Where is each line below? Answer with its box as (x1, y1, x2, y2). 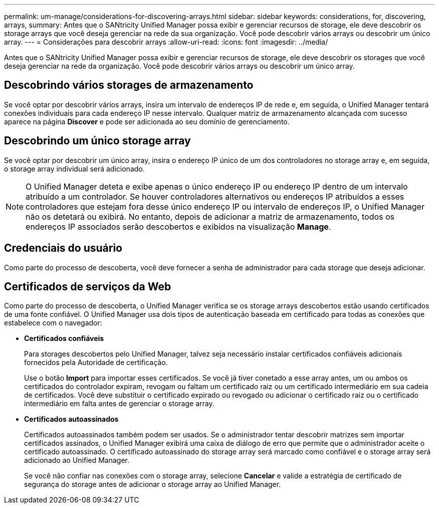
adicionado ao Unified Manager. (24, 456, 129, 465)
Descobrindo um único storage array (4, 134, 191, 147)
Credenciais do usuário (4, 242, 122, 255)
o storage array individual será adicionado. (4, 164, 145, 173)
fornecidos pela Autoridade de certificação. (24, 358, 168, 367)
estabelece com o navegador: (4, 318, 102, 327)
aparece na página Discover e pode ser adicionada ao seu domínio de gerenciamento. (4, 117, 290, 126)
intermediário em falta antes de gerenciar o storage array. (24, 399, 214, 408)
